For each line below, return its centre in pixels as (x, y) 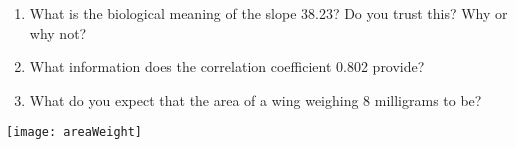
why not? (58, 32)
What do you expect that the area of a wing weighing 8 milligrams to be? (255, 99)
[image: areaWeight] (74, 132)
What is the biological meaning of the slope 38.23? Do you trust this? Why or (268, 13)
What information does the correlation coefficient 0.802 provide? (227, 66)
